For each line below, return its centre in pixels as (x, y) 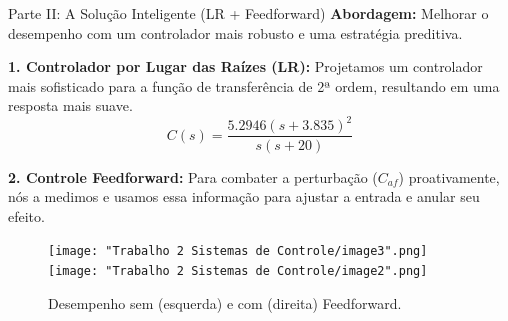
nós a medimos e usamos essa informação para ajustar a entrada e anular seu (244, 196)
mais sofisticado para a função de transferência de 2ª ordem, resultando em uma (254, 85)
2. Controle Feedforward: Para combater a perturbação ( (193, 176)
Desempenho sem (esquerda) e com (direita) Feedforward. (225, 302)
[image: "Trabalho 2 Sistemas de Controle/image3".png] (238, 251)
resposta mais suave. (70, 105)
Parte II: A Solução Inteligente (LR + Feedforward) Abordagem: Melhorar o (248, 13)
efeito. (26, 215)
